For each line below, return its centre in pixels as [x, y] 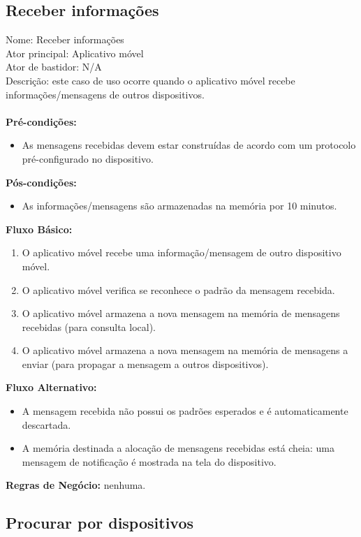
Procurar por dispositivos [100, 523]
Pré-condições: [41, 121]
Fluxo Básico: [39, 229]
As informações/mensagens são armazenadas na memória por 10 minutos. [179, 206]
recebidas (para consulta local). [89, 326]
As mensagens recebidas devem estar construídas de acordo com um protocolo [189, 145]
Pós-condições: [41, 182]
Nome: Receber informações [65, 39]
